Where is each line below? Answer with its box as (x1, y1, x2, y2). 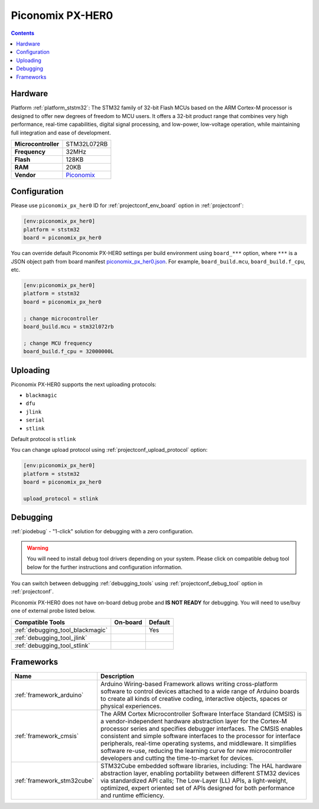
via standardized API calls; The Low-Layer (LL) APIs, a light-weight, (100, 777, 288, 785)
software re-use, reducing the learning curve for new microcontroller (100, 747, 292, 755)
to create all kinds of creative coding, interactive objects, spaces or (100, 694, 288, 703)
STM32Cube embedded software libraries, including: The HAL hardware (100, 762, 302, 770)
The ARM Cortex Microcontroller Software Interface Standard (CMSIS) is (100, 710, 302, 718)
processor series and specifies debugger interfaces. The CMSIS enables (100, 725, 303, 733)
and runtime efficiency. (100, 791, 165, 800)
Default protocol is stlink (11, 435, 76, 442)
